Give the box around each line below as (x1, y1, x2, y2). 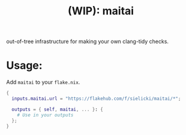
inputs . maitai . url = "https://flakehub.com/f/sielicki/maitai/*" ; (11, 96, 181, 102)
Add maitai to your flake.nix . (6, 79, 80, 86)
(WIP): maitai (68, 4, 134, 18)
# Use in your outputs (17, 112, 74, 118)
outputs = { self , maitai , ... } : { (11, 106, 103, 112)
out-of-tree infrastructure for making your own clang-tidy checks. (6, 38, 169, 45)
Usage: (6, 59, 43, 72)
